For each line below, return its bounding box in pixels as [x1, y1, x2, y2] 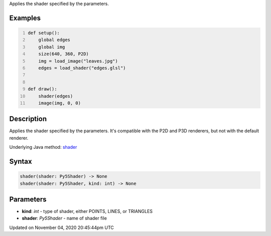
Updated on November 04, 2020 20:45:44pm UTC [9, 224, 114, 230]
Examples [9, 14, 41, 22]
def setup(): [28, 30, 60, 36]
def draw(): [28, 86, 57, 92]
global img [38, 44, 65, 50]
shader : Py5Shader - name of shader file [22, 215, 107, 221]
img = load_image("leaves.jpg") [38, 58, 118, 64]
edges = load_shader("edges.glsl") [38, 65, 126, 71]
